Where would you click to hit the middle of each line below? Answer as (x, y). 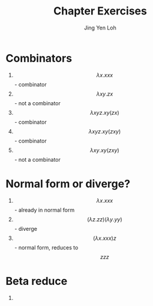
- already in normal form (44, 210)
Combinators (39, 58)
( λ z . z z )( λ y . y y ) (105, 219)
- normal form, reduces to (46, 247)
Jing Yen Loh (100, 28)
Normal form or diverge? (68, 184)
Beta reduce (37, 281)
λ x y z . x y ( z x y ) (105, 131)
